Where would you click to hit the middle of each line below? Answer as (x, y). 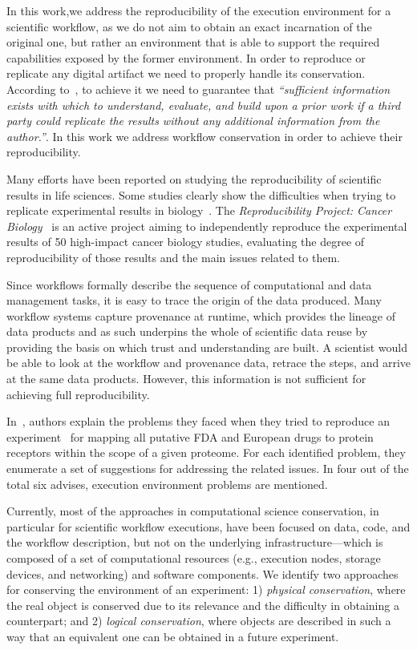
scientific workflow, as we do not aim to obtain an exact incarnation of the (189, 26)
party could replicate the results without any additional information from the (193, 121)
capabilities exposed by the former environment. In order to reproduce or (186, 57)
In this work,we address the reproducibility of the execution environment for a (199, 10)
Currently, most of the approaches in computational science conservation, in (193, 511)
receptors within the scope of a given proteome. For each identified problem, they (206, 452)
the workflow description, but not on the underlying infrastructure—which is (195, 542)
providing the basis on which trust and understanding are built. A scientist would (207, 347)
